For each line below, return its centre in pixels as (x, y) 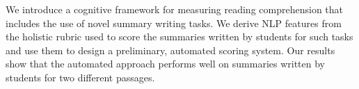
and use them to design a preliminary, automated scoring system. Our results (170, 50)
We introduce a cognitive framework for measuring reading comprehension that (174, 9)
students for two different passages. (80, 77)
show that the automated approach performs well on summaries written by (165, 64)
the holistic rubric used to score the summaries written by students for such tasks (179, 37)
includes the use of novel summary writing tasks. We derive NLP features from (174, 23)
